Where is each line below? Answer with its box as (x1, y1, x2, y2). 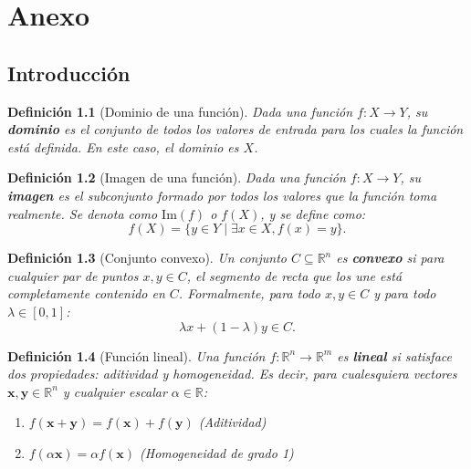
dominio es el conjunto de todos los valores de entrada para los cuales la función (7, 120, 464, 139)
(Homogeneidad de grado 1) (140, 443, 294, 462)
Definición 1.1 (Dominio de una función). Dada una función (7, 101, 353, 120)
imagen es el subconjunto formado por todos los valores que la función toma (7, 185, 437, 204)
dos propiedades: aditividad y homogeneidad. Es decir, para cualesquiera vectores (7, 364, 457, 383)
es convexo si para (336, 248, 445, 267)
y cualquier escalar (62, 381, 167, 401)
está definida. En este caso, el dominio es (7, 137, 239, 156)
